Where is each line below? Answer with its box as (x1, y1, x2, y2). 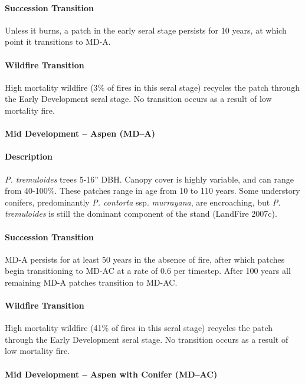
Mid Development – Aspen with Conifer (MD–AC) (5, 368, 218, 380)
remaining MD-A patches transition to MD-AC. (5, 276, 178, 288)
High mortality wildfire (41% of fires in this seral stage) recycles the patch (5, 322, 273, 334)
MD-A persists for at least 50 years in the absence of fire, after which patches (5, 253, 285, 265)
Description (5, 150, 53, 163)
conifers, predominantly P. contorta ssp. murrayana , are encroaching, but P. (5, 196, 281, 208)
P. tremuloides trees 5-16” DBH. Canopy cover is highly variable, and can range (5, 173, 294, 185)
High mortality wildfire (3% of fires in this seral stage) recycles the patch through (5, 81, 300, 93)
